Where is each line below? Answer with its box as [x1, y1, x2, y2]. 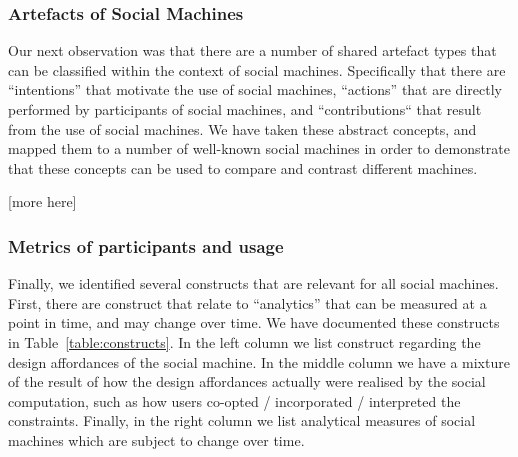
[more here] [8, 191, 77, 212]
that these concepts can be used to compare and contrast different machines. [8, 157, 478, 178]
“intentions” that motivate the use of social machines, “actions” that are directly [8, 79, 502, 100]
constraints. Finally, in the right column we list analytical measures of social [8, 410, 476, 431]
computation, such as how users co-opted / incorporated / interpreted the [8, 390, 461, 411]
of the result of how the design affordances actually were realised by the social [8, 371, 486, 392]
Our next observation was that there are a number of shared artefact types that [8, 40, 497, 61]
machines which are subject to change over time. [8, 429, 305, 450]
